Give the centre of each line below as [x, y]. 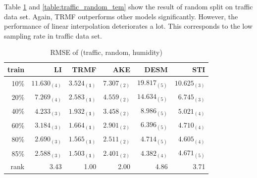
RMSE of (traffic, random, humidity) [106, 52]
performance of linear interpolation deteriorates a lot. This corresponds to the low [128, 26]
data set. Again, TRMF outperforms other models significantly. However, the [121, 16]
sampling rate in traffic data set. [53, 35]
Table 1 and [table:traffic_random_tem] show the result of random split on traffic [128, 6]
